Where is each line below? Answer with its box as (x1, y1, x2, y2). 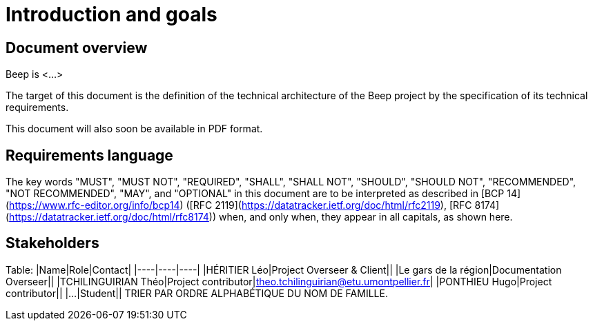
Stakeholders (6, 234, 99, 252)
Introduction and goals (6, 3, 217, 26)
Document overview (6, 39, 148, 57)
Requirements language (6, 146, 173, 164)
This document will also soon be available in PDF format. (6, 123, 263, 135)
